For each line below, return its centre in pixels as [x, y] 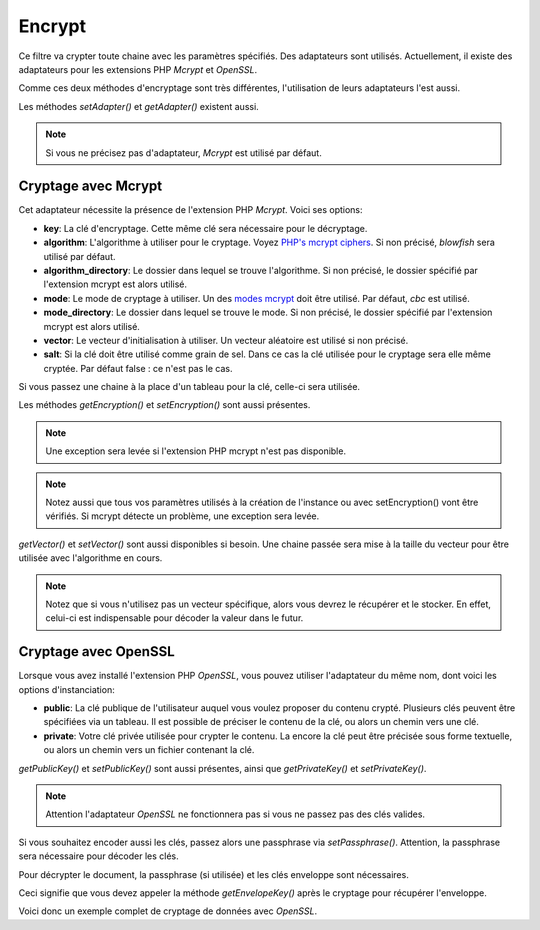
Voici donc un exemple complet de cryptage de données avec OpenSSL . [168, 911]
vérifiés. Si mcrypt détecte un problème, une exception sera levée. [182, 516]
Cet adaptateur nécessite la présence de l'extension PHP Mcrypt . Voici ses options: [191, 210]
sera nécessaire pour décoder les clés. [98, 856]
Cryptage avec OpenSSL [96, 651]
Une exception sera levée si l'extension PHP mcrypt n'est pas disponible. [196, 451]
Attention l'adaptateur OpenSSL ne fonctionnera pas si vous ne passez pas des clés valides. [235, 814]
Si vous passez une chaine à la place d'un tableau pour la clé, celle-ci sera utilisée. [189, 387]
